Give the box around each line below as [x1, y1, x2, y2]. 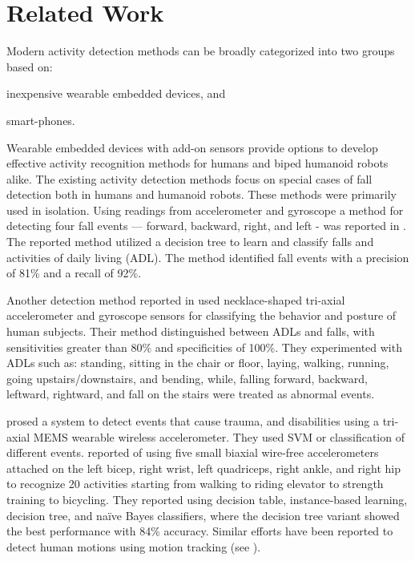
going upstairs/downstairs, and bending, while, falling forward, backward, [6, 369, 368, 386]
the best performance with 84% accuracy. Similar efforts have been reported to [6, 523, 393, 539]
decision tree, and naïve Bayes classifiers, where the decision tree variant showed [6, 507, 400, 523]
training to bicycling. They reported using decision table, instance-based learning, [6, 490, 408, 507]
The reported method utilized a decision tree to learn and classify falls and [6, 233, 374, 250]
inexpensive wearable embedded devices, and [6, 85, 226, 102]
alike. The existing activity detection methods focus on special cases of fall [6, 170, 373, 187]
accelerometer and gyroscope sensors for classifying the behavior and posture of [6, 307, 397, 324]
